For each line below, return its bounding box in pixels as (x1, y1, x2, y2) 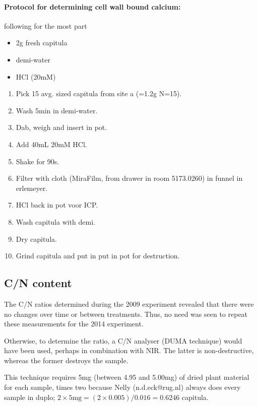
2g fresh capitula (16, 37, 68, 48)
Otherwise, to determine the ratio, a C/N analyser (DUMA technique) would (4, 335, 242, 346)
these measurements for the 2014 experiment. (4, 318, 144, 329)
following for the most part (4, 20, 87, 31)
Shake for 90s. (16, 156, 59, 166)
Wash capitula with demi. (16, 216, 96, 227)
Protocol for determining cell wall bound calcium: (4, 1, 181, 12)
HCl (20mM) (16, 71, 56, 82)
